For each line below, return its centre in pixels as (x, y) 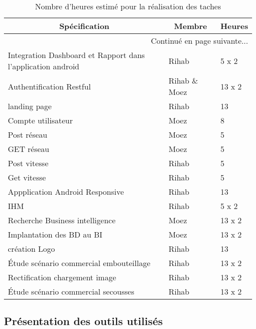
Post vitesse (28, 163)
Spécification (84, 26)
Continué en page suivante (196, 41)
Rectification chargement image (62, 277)
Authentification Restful (49, 86)
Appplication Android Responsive (66, 192)
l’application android (44, 66)
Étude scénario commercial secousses (71, 291)
